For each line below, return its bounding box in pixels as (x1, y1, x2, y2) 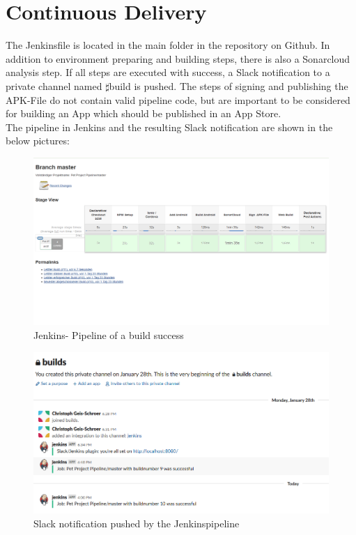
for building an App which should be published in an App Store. (6, 106, 281, 121)
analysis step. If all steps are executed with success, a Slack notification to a (6, 65, 330, 80)
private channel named (6, 78, 102, 93)
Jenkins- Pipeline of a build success (33, 328, 184, 342)
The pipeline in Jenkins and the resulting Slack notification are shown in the (6, 119, 333, 134)
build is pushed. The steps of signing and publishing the (109, 78, 348, 93)
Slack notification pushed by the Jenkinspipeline (33, 515, 240, 530)
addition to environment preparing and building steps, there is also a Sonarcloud (6, 51, 350, 66)
